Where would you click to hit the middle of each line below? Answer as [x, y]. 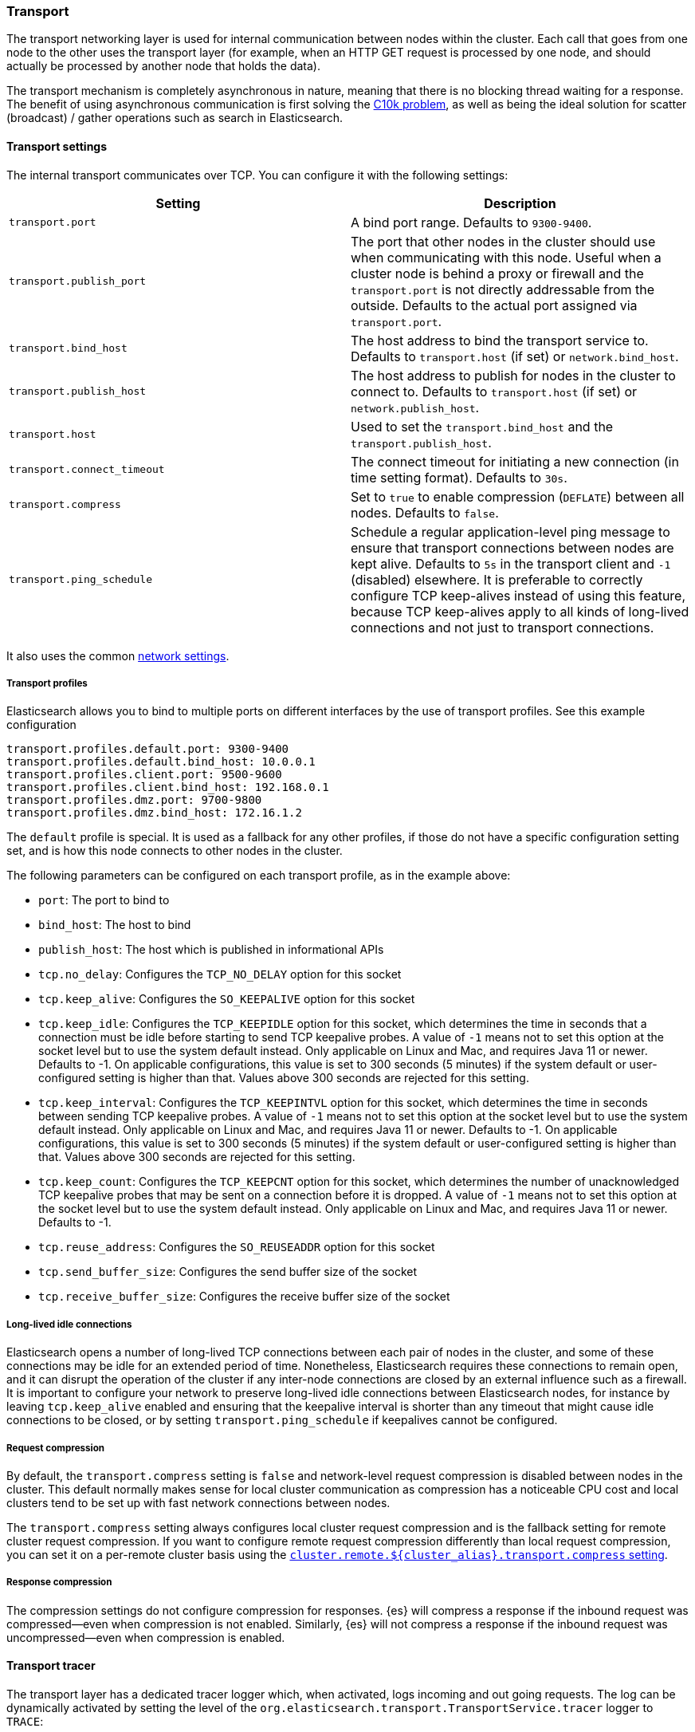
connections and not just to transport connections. [503, 627]
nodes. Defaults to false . [425, 512]
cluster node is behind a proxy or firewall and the [497, 273]
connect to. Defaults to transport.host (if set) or [494, 391]
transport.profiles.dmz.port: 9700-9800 [134, 800]
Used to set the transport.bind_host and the [482, 426]
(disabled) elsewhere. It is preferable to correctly [497, 579]
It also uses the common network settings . [118, 655]
